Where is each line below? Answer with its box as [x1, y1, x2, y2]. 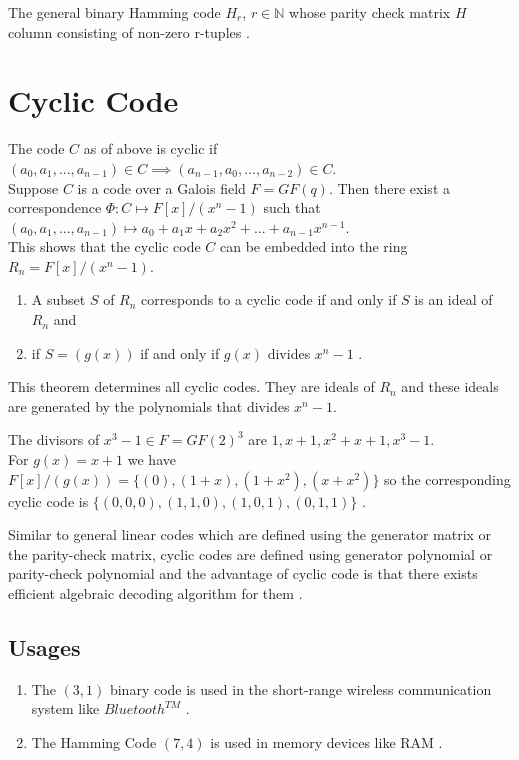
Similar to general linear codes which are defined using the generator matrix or [8, 524, 492, 545]
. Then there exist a [328, 177, 450, 198]
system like [31, 698, 100, 719]
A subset [31, 289, 86, 310]
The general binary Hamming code [8, 2, 221, 22]
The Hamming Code [31, 731, 157, 752]
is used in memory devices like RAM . [210, 731, 443, 752]
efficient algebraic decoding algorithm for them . [8, 583, 303, 603]
